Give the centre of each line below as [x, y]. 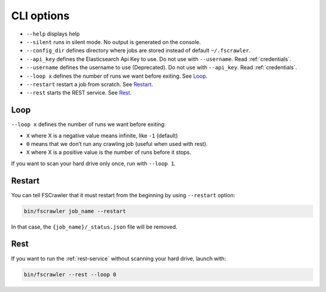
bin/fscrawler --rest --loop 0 [70, 274]
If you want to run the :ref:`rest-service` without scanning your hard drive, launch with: [119, 258]
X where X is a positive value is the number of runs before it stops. [109, 152]
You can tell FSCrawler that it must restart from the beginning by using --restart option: [123, 195]
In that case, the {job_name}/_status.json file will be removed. [94, 227]
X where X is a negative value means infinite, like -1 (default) [102, 135]
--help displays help [53, 34]
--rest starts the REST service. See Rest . [79, 93]
